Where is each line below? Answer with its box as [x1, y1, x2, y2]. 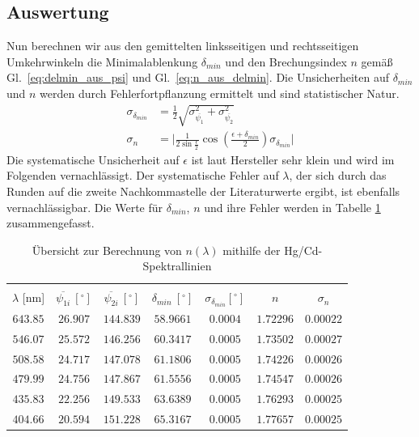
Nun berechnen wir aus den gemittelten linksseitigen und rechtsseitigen [6, 37, 359, 54]
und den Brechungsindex [225, 53, 347, 70]
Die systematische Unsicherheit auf [6, 151, 180, 168]
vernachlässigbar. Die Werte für [6, 198, 163, 215]
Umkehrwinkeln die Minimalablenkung [6, 53, 198, 70]
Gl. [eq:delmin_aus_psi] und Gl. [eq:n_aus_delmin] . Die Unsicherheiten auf [6, 69, 389, 86]
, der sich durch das [289, 167, 387, 184]
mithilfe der [222, 241, 281, 258]
